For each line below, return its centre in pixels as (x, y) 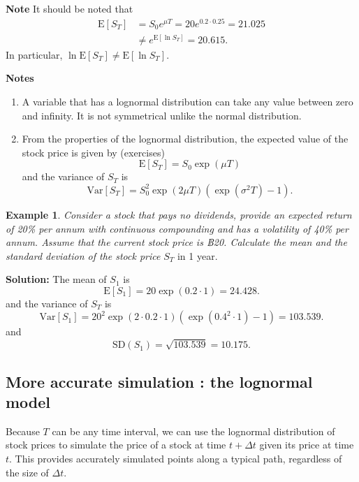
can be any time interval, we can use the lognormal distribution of (193, 431)
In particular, (34, 54)
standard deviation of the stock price (83, 255)
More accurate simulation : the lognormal (159, 381)
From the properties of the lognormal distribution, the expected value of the (185, 139)
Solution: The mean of (56, 279)
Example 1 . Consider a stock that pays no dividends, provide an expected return (179, 214)
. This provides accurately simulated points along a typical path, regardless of (176, 458)
